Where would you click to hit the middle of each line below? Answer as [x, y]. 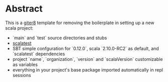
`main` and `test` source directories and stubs [60, 38]
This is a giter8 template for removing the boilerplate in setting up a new [80, 23]
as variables [25, 64]
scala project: [19, 28]
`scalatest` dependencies [39, 54]
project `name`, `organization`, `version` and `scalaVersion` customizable [88, 59]
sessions [22, 75]
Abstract [24, 9]
